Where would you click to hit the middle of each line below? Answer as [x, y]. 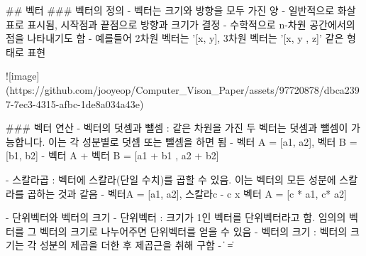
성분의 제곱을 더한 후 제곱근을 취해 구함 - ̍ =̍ [136, 245]
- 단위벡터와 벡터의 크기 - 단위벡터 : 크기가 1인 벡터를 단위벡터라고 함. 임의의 [176, 217]
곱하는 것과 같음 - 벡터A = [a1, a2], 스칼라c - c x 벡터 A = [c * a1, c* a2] [187, 193]
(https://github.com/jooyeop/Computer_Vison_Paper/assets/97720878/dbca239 [183, 89]
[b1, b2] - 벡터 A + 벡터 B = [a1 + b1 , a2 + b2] [112, 155]
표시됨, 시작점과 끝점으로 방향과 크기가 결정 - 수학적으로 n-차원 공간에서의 [191, 24]
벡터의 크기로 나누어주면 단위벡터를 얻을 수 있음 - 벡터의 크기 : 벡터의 [193, 231]
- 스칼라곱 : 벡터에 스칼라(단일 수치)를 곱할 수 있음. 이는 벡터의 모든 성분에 [171, 179]
